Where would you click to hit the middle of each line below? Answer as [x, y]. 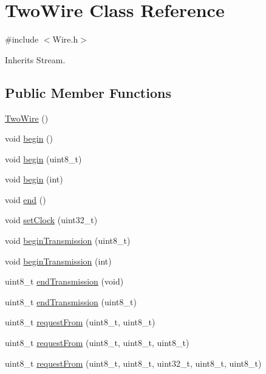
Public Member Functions [88, 92]
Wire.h [65, 39]
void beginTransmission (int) [58, 261]
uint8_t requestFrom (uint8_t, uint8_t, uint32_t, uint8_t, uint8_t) [133, 363]
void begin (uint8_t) [43, 158]
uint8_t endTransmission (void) [64, 281]
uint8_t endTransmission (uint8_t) [71, 301]
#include [22, 39]
